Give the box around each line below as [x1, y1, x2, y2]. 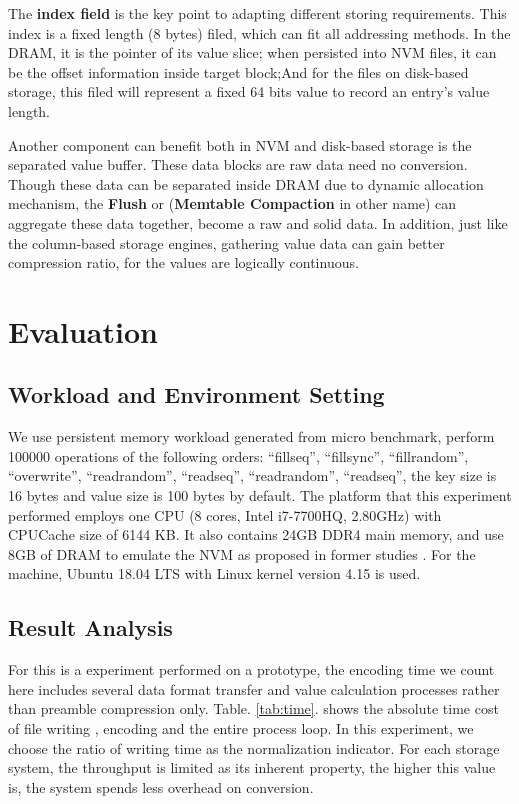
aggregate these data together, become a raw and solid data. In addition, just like [8, 212, 508, 233]
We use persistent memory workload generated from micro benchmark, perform [8, 426, 495, 447]
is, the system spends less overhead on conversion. [8, 776, 314, 797]
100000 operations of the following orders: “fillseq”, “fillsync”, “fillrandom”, [8, 445, 469, 466]
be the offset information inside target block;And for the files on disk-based [8, 61, 469, 82]
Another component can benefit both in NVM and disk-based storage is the [8, 134, 472, 155]
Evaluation [8, 310, 158, 351]
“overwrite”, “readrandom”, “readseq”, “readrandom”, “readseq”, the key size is [8, 465, 497, 486]
